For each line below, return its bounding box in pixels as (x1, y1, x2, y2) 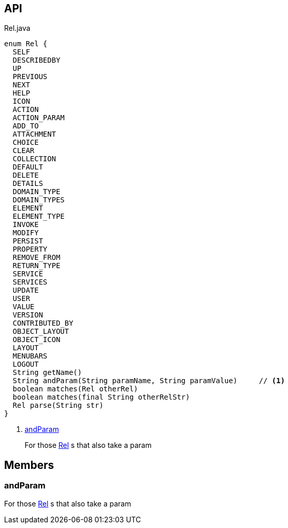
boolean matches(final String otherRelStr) (12, 393, 190, 402)
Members (4, 458, 54, 472)
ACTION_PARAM (12, 114, 65, 122)
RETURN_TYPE (12, 261, 60, 270)
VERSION (12, 311, 43, 319)
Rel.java (4, 24, 31, 33)
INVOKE (12, 220, 39, 229)
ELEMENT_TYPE (12, 212, 65, 221)
